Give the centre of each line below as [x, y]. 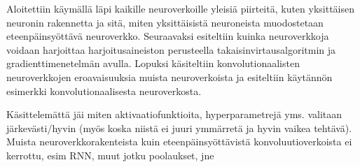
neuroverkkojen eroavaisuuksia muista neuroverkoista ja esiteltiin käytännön [169, 77]
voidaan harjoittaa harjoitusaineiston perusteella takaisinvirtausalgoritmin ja [171, 49]
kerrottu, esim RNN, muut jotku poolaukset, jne [110, 155]
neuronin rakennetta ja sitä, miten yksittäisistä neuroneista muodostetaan [165, 22]
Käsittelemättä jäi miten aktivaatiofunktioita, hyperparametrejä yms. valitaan [174, 114]
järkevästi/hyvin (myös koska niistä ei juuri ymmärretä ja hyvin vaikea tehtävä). [179, 128]
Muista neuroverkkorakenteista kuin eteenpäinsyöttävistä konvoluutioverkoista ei [179, 141]
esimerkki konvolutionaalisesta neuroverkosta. [104, 90]
